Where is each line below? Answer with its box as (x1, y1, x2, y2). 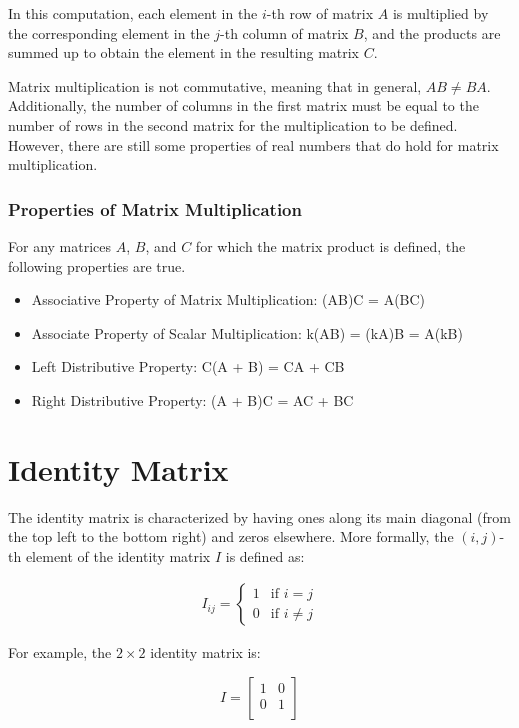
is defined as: (225, 545, 305, 566)
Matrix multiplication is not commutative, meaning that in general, (8, 75, 422, 96)
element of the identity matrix (25, 545, 211, 566)
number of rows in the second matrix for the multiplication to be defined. (8, 114, 458, 135)
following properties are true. (8, 255, 186, 276)
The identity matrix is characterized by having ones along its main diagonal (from (8, 506, 511, 527)
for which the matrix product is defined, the (195, 235, 466, 256)
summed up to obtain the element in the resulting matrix (8, 42, 360, 63)
